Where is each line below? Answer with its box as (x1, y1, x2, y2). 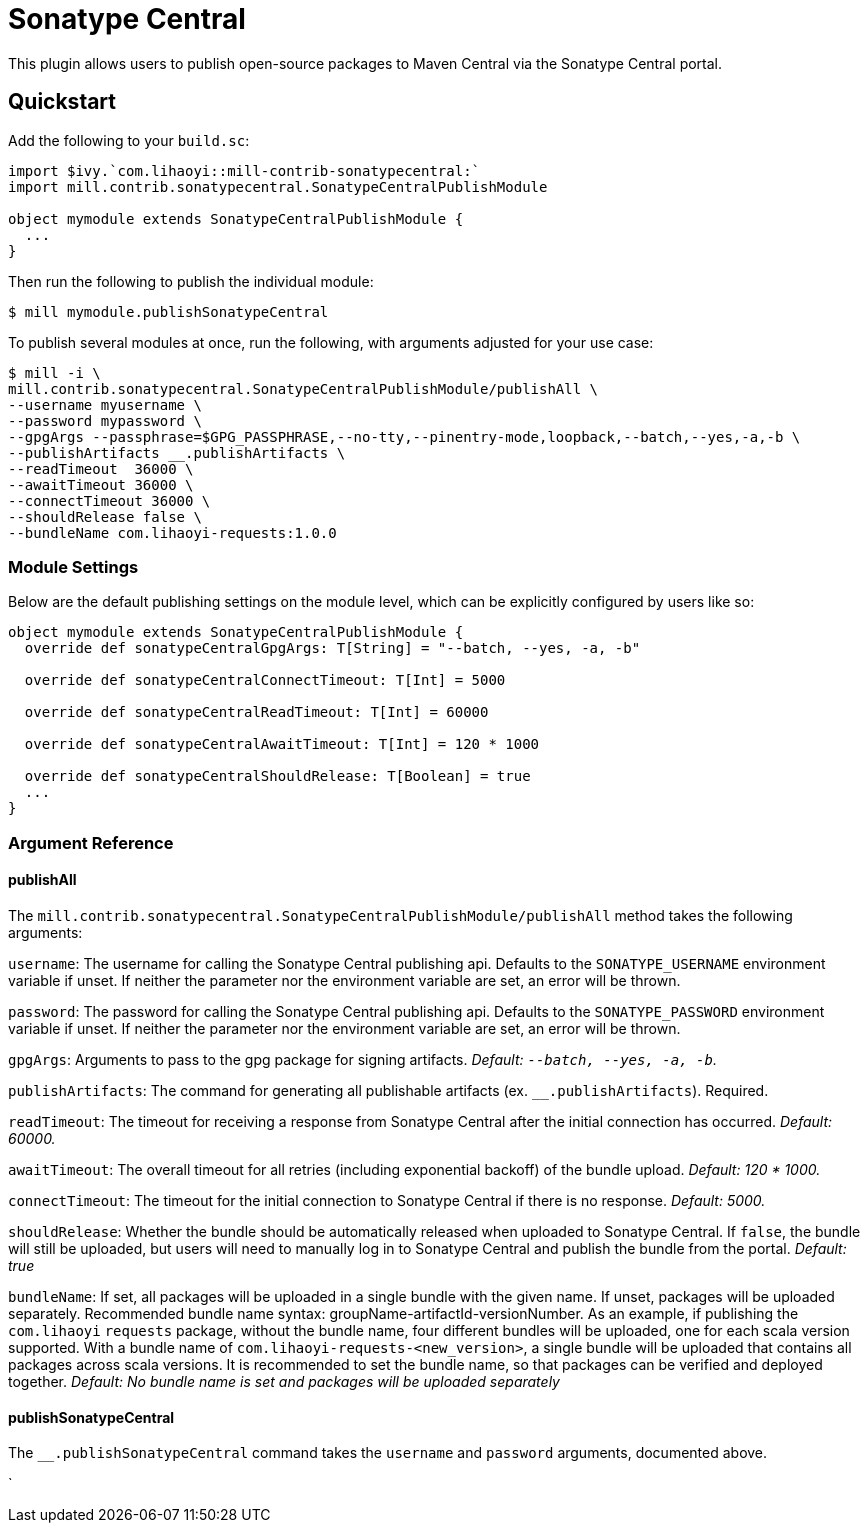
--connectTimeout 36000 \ (8, 492, 211, 509)
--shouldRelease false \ (8, 508, 202, 525)
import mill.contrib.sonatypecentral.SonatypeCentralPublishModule (8, 178, 548, 195)
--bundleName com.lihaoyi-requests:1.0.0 (8, 524, 337, 541)
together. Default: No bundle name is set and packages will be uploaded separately (8, 1372, 560, 1390)
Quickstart (8, 89, 117, 115)
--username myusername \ (8, 396, 202, 413)
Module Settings (8, 556, 139, 577)
